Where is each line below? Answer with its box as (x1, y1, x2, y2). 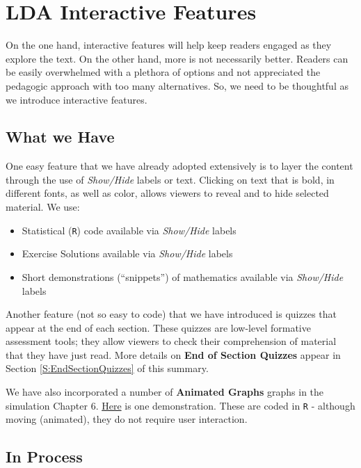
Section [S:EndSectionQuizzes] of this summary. (6, 361, 209, 376)
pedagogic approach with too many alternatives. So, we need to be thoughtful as (6, 78, 348, 92)
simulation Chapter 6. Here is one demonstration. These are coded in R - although (6, 398, 355, 412)
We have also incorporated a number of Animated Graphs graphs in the (6, 385, 324, 399)
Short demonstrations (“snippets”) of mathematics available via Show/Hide (22, 269, 344, 284)
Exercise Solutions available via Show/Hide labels (22, 246, 233, 261)
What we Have (6, 126, 115, 147)
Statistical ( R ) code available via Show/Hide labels (22, 223, 236, 237)
